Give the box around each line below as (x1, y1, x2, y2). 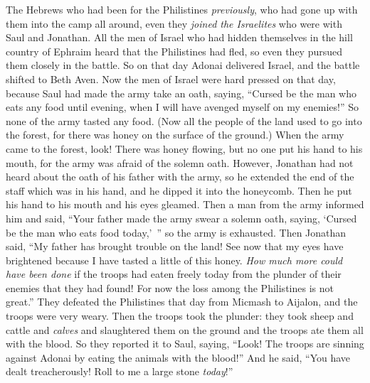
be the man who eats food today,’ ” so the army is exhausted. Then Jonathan (6, 225, 347, 239)
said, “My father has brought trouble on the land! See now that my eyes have (6, 239, 344, 254)
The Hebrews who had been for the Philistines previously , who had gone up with (6, 2, 358, 16)
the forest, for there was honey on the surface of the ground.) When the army (6, 127, 344, 142)
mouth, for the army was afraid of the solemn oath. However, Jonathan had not (6, 155, 354, 170)
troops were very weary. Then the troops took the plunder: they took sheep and (6, 308, 354, 323)
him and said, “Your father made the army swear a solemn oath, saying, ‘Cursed (6, 210, 357, 225)
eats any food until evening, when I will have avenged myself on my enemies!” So (6, 99, 359, 114)
